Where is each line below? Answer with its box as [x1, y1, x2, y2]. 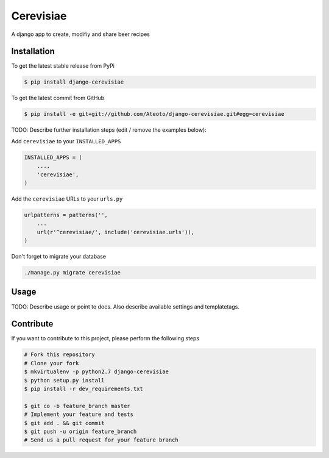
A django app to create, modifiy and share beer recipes [11, 30, 150, 38]
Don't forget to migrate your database [11, 253, 107, 260]
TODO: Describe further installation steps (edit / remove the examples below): [11, 126, 207, 134]
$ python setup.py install [24, 377, 105, 384]
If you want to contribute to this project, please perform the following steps [11, 335, 200, 342]
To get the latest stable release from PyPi [11, 62, 115, 70]
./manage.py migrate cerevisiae [24, 269, 121, 276]
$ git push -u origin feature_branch [24, 428, 137, 435]
